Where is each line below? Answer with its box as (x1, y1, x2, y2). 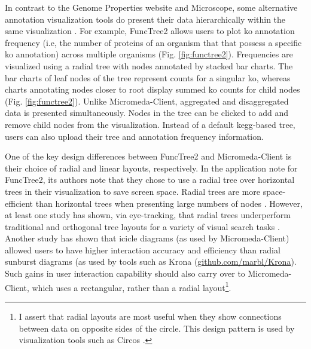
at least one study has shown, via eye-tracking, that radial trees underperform (5, 209, 291, 221)
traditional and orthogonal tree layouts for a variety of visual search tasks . (5, 220, 280, 232)
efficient (5, 197, 33, 209)
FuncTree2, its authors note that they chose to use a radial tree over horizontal (5, 173, 295, 186)
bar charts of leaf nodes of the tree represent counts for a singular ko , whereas (5, 71, 291, 84)
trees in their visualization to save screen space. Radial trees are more (5, 185, 261, 197)
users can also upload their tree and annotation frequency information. (5, 130, 264, 142)
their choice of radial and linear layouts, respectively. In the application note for (5, 161, 298, 174)
